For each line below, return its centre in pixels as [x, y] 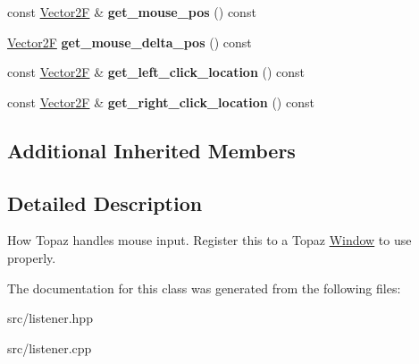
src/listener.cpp [50, 347]
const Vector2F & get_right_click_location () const [161, 102]
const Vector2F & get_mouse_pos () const [132, 12]
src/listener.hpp [50, 318]
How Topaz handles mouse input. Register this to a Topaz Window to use [209, 240]
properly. [32, 257]
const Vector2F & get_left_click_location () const [156, 72]
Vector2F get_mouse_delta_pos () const [130, 42]
